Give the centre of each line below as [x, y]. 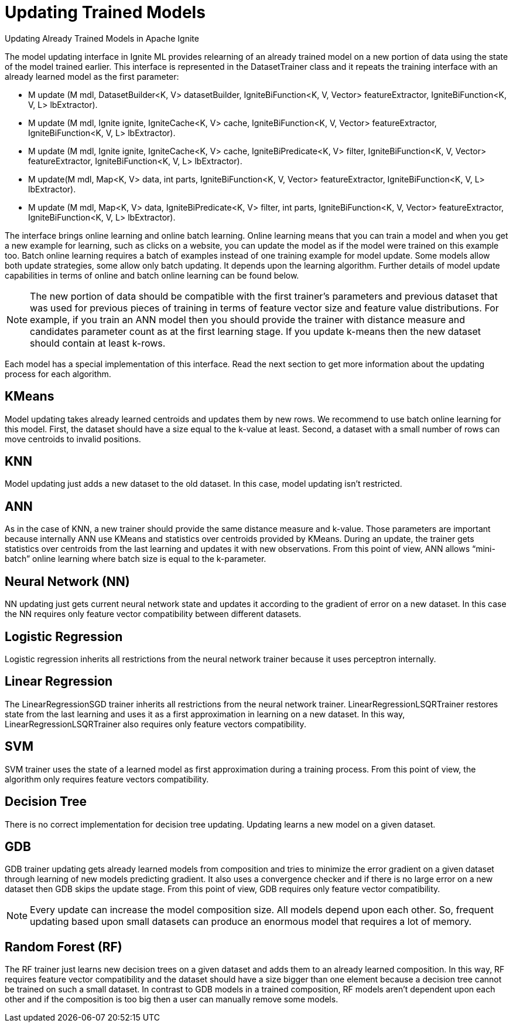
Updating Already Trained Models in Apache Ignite [102, 38]
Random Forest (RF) [64, 947]
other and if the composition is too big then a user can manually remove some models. [172, 999]
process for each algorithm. [58, 374]
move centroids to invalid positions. [73, 439]
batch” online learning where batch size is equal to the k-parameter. [136, 559]
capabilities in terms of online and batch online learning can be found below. [152, 275]
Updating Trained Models [105, 12]
